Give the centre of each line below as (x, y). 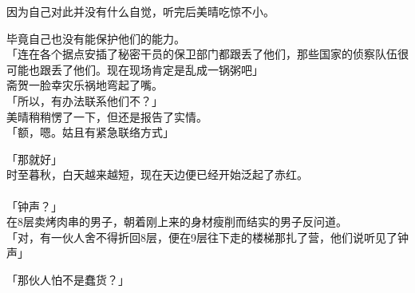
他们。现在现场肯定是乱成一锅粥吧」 (168, 69)
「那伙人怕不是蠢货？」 (68, 279)
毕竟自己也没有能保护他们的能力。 (96, 38)
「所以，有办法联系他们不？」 (85, 100)
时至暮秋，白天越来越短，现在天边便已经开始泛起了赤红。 (157, 174)
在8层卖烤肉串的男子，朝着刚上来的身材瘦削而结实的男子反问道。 (177, 222)
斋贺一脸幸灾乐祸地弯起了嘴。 (85, 85)
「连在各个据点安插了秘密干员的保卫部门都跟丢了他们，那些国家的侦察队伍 (202, 54)
